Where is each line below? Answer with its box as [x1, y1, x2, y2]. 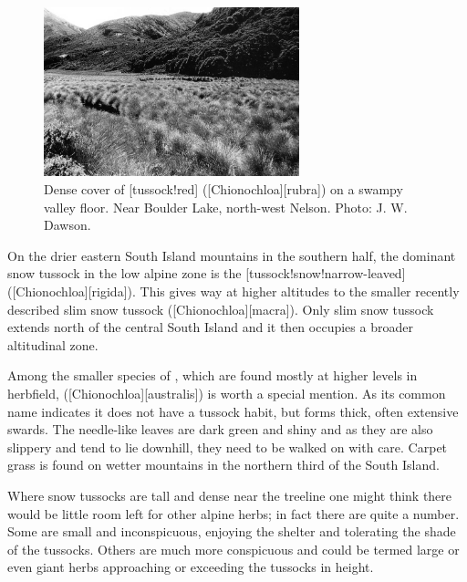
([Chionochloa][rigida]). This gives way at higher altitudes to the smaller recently [7, 282, 460, 301]
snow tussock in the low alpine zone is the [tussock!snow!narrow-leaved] [7, 264, 406, 283]
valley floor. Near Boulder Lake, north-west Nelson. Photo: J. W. [44, 197, 408, 216]
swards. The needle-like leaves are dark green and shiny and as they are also [7, 420, 433, 439]
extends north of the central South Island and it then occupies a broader [7, 317, 413, 337]
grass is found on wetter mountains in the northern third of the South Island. [7, 455, 440, 474]
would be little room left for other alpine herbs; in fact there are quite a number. [7, 504, 460, 523]
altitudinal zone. [7, 335, 99, 354]
